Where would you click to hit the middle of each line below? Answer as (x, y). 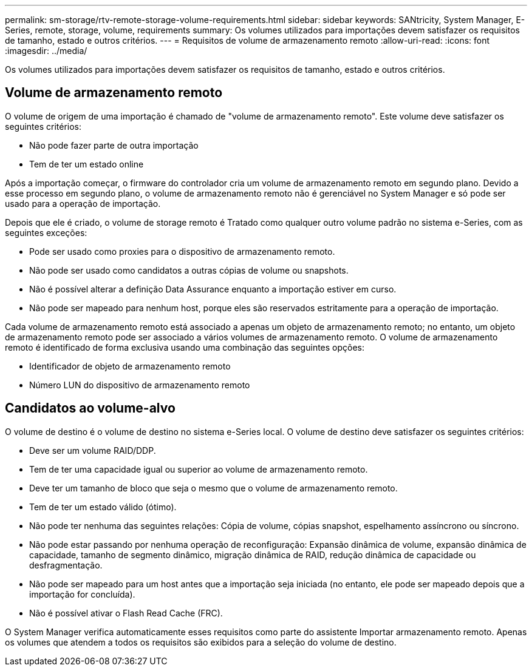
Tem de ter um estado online (87, 164)
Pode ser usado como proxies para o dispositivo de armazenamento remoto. (182, 251)
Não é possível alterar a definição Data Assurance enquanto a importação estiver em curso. (213, 289)
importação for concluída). (82, 594)
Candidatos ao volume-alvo (90, 408)
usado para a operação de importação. (83, 203)
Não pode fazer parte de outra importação (114, 145)
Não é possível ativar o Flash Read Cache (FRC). (126, 613)
